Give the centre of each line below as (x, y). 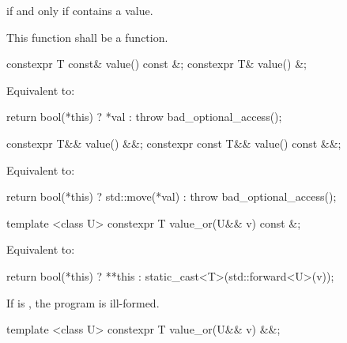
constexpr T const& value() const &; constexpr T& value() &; (157, 64)
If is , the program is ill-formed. (83, 302)
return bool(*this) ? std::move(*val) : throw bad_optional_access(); (172, 196)
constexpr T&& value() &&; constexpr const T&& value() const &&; (174, 143)
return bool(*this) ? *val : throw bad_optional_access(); (144, 117)
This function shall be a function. (87, 37)
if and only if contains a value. (80, 10)
